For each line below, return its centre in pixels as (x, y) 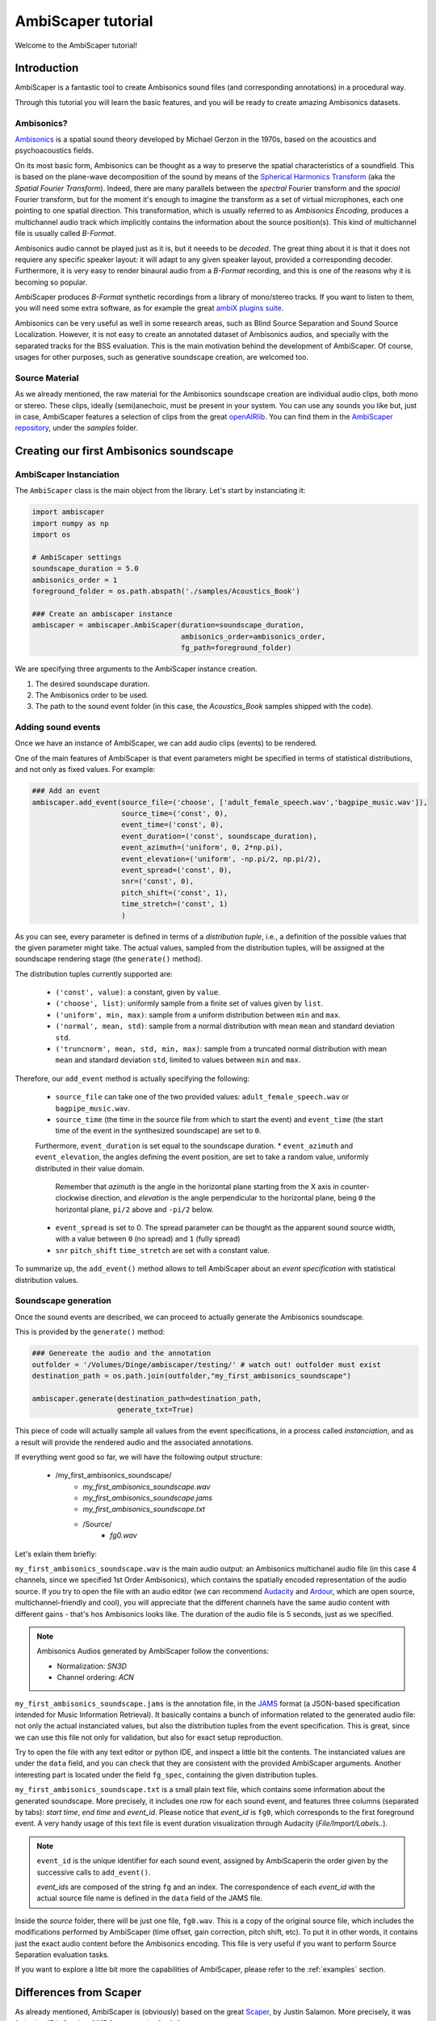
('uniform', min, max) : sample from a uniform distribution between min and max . (198, 1015)
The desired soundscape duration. (92, 684)
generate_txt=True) (155, 1410)
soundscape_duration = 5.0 (85, 569)
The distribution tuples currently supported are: (94, 973)
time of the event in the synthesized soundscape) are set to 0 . (158, 1131)
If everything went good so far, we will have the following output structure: (138, 1457)
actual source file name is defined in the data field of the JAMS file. (150, 1898)
